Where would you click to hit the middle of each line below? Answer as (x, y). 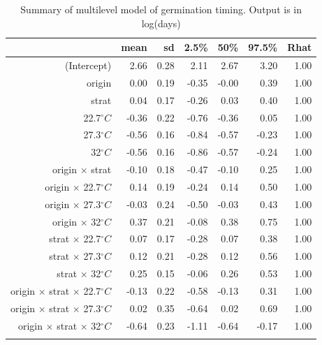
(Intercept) (88, 65)
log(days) (161, 23)
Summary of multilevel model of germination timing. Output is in (161, 9)
